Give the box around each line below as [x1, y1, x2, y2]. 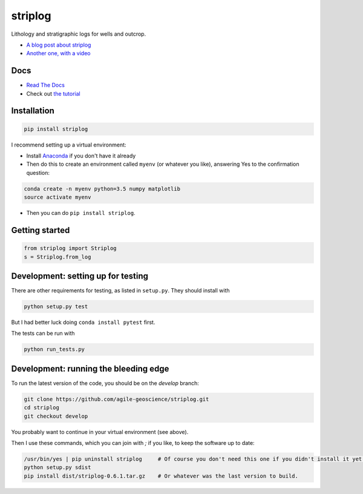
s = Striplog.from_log [24, 253, 91, 260]
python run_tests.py [24, 346, 85, 353]
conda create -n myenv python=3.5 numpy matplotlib [24, 185, 181, 192]
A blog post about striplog [26, 41, 91, 48]
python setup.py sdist [24, 464, 91, 471]
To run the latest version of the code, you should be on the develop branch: [11, 379, 200, 387]
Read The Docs [26, 82, 65, 89]
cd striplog [24, 404, 60, 411]
